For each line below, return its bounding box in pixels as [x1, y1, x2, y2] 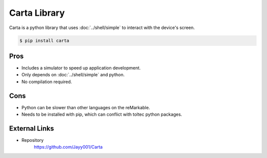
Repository [21, 137, 44, 143]
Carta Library [9, 7, 65, 18]
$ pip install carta [19, 37, 69, 43]
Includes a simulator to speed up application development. [21, 65, 141, 71]
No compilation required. [21, 79, 72, 85]
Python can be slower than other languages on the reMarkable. [21, 104, 150, 110]
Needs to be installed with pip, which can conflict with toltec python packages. [21, 111, 182, 118]
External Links [9, 124, 54, 132]
